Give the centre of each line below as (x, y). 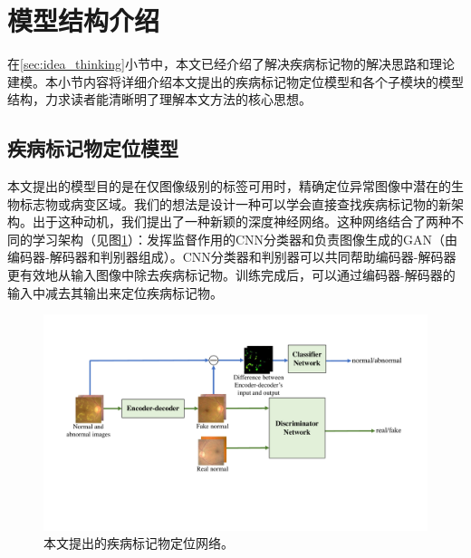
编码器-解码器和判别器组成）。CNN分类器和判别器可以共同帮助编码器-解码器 (232, 257)
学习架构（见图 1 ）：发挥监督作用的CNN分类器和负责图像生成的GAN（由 (245, 239)
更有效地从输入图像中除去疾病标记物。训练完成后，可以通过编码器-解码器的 (231, 275)
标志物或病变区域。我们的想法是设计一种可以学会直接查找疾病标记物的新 (235, 203)
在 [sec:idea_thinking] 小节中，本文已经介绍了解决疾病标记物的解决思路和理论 (231, 64)
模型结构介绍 (84, 20)
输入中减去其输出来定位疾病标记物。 (115, 292)
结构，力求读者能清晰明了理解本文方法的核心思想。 (159, 99)
